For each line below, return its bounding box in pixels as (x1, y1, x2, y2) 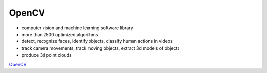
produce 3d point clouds (21, 52, 72, 58)
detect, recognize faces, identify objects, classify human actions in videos (21, 38, 173, 44)
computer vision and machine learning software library (21, 25, 133, 31)
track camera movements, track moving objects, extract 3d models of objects (21, 45, 180, 51)
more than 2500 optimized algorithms (21, 31, 98, 37)
